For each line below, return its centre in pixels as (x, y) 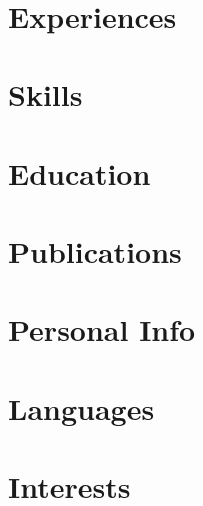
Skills (45, 94)
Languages (81, 407)
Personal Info (102, 329)
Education (79, 172)
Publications (95, 250)
